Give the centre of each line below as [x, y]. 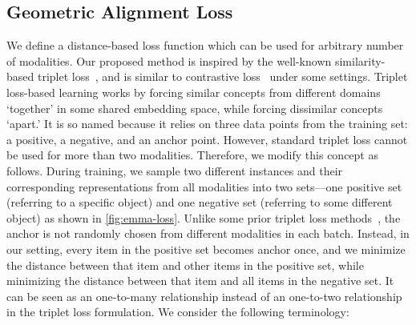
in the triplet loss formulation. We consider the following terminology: [178, 312]
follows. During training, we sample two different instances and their [175, 170]
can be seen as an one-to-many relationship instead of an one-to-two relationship [204, 296]
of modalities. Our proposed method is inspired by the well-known [169, 60]
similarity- [360, 60]
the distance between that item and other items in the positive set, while [185, 265]
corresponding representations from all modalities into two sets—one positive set [204, 186]
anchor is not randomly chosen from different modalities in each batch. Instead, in [208, 233]
